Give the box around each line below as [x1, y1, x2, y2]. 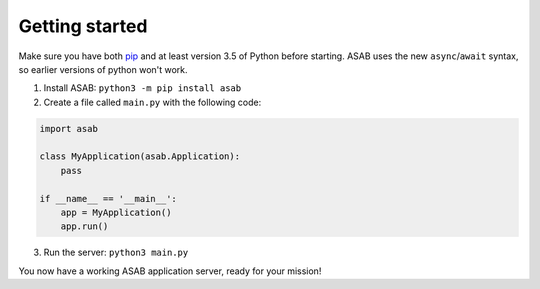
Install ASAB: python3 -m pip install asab [43, 82, 242, 94]
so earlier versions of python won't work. [18, 63, 189, 75]
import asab [39, 123, 99, 134]
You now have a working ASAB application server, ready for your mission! [18, 265, 322, 277]
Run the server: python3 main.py [43, 246, 189, 259]
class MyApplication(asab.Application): [39, 151, 240, 162]
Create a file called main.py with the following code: [43, 96, 262, 108]
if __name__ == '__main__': [39, 193, 177, 204]
